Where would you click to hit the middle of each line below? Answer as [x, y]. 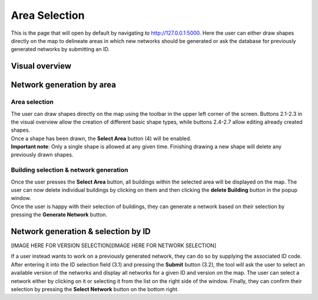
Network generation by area [63, 85]
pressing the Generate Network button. [59, 215]
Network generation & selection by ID [81, 231]
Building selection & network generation [69, 170]
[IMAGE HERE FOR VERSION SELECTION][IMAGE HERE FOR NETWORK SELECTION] [114, 246]
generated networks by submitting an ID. [60, 49]
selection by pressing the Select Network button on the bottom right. [95, 289]
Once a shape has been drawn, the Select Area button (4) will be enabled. [101, 138]
